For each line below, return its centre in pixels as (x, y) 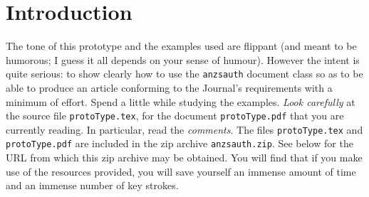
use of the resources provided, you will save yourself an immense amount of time (181, 171)
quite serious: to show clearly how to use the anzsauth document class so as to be (184, 74)
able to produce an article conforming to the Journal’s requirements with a (169, 87)
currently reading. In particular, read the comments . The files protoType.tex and (184, 129)
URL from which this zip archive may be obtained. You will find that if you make (184, 158)
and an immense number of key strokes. (92, 185)
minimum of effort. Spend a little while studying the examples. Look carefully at (181, 101)
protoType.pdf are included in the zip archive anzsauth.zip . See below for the (180, 143)
